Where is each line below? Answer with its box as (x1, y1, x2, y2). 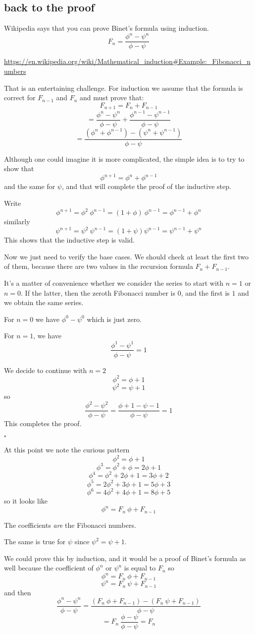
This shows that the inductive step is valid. (4, 235, 135, 245)
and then (4, 587, 31, 597)
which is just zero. (87, 314, 142, 324)
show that (4, 163, 34, 174)
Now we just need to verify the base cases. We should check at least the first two (4, 251, 249, 261)
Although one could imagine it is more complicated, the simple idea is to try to (4, 153, 245, 164)
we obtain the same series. (4, 297, 84, 308)
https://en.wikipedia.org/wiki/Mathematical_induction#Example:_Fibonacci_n (4, 56, 251, 66)
